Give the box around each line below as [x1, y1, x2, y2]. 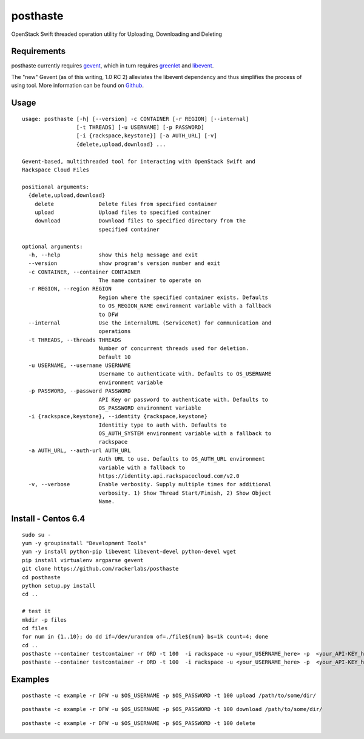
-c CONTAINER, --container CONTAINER [28, 268, 141, 275]
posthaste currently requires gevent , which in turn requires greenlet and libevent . [11, 62, 214, 69]
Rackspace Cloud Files [22, 166, 90, 173]
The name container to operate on [98, 277, 201, 284]
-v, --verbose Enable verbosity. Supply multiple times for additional [28, 481, 272, 488]
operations [98, 328, 131, 335]
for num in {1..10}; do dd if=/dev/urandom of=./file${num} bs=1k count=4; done [22, 633, 269, 641]
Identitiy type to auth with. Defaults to [98, 421, 227, 428]
